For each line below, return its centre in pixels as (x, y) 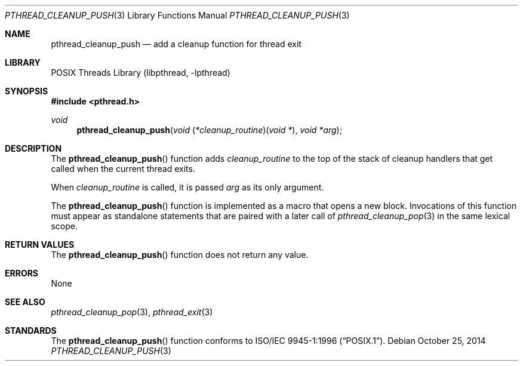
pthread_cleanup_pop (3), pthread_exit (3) (132, 312)
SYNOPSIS (27, 91)
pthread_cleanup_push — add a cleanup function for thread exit (176, 44)
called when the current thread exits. (123, 169)
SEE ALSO (25, 302)
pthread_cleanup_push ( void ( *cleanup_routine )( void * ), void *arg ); (209, 130)
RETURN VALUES (40, 244)
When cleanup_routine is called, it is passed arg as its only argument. (187, 187)
